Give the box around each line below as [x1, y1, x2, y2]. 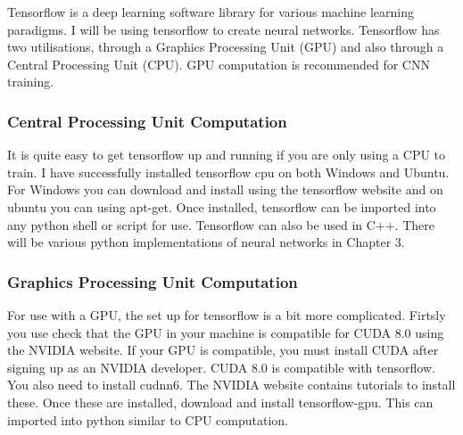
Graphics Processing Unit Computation [7, 270, 298, 292]
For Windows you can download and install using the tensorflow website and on [7, 180, 443, 199]
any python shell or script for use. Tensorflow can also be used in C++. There [7, 215, 434, 234]
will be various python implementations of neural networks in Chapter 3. [7, 233, 405, 251]
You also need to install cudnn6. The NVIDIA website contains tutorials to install [7, 375, 456, 394]
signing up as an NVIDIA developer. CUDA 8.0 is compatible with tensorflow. [7, 357, 435, 376]
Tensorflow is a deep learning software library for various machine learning [7, 3, 415, 21]
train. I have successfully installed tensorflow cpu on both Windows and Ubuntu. [7, 162, 450, 181]
